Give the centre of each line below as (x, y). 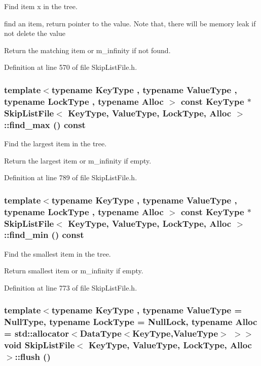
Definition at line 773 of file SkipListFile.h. (71, 287)
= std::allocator (37, 333)
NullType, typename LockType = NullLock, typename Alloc (131, 322)
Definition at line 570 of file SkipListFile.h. (71, 67)
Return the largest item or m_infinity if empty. (78, 160)
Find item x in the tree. (41, 6)
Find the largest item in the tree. (55, 143)
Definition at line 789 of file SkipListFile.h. (71, 177)
